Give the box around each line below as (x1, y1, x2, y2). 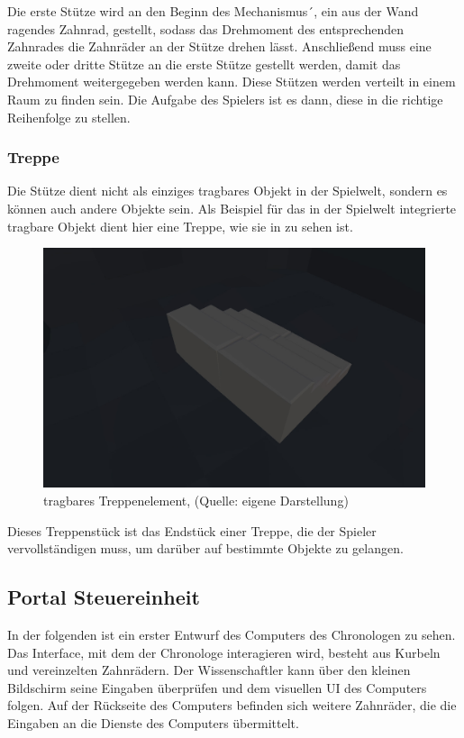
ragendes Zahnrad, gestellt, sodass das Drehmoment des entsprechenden (7, 19, 404, 38)
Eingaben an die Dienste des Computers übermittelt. (7, 713, 299, 732)
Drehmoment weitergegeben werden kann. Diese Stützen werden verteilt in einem (7, 72, 456, 91)
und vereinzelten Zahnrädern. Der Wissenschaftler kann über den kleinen (7, 661, 411, 679)
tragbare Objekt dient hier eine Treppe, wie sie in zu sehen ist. (7, 216, 353, 235)
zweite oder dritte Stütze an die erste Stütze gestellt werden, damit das (7, 54, 401, 73)
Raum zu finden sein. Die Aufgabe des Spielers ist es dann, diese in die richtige (7, 89, 443, 108)
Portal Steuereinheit (7, 583, 200, 611)
